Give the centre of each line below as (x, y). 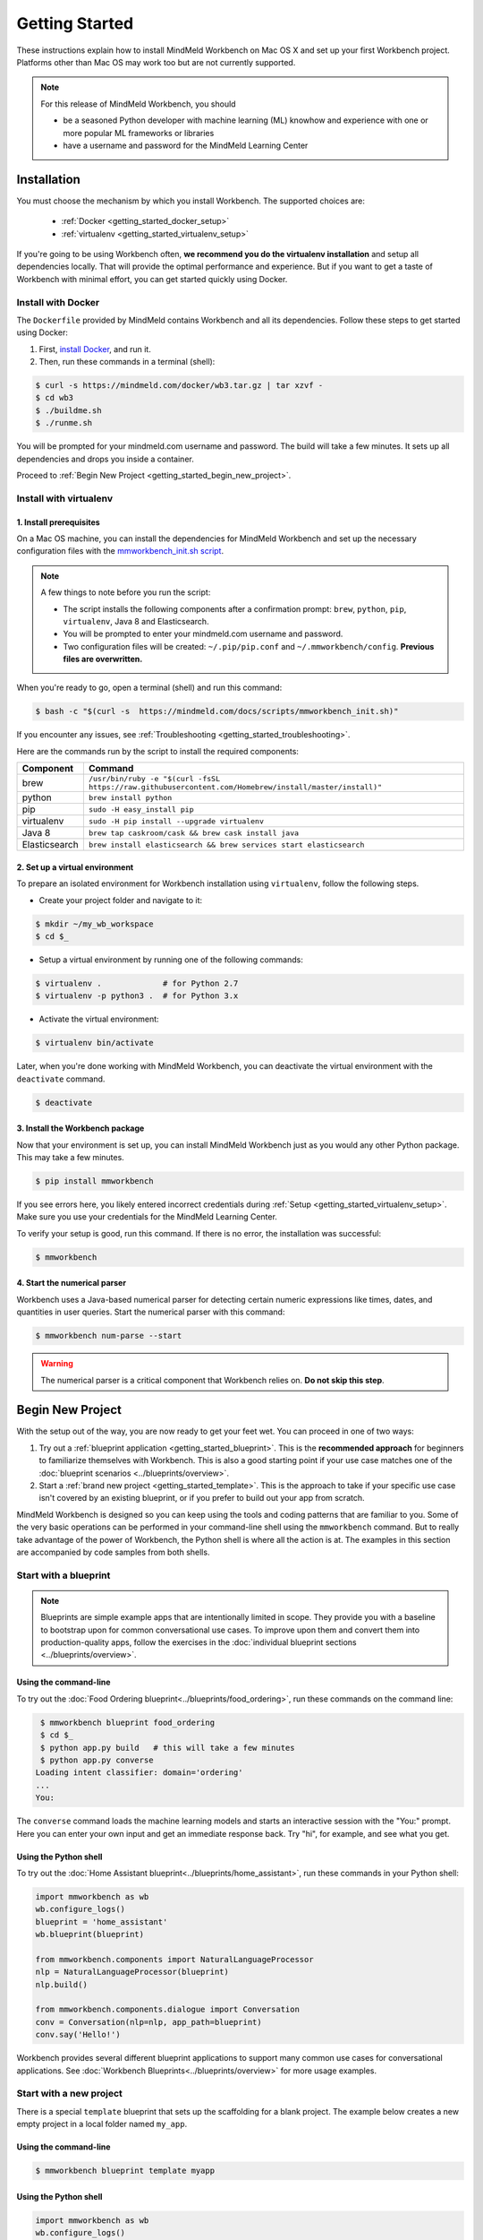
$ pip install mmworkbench (94, 1181)
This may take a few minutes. (70, 1158)
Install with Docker (58, 302)
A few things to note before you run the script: (126, 592)
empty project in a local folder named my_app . (102, 2124)
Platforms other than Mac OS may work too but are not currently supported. (156, 62)
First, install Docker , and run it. (95, 349)
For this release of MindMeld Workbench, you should (138, 104)
